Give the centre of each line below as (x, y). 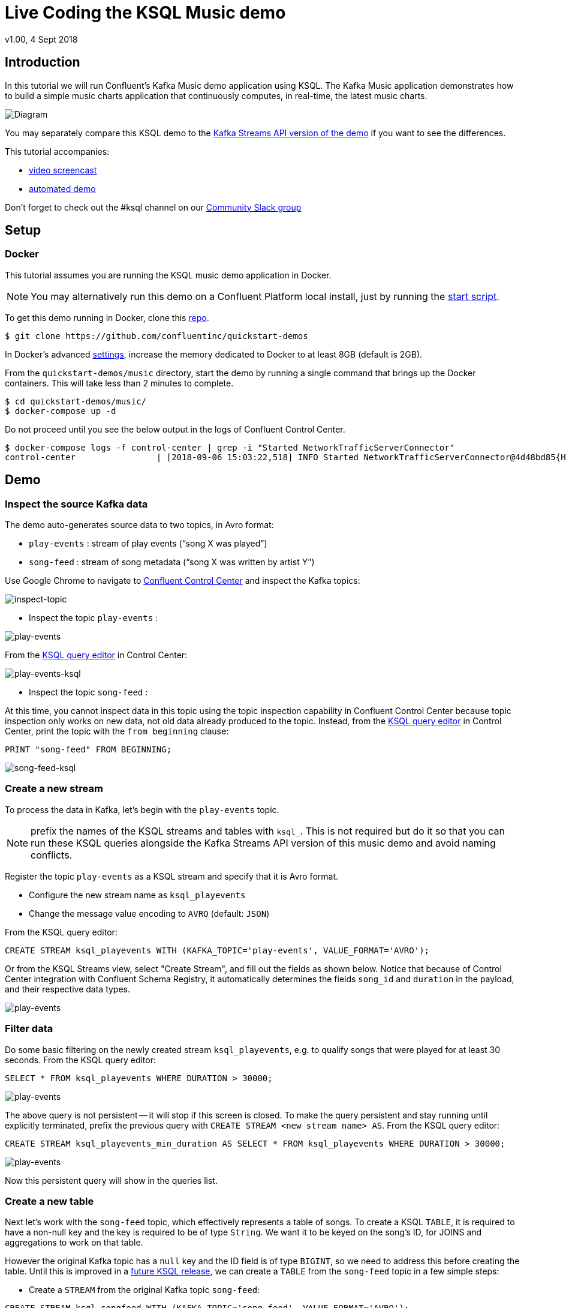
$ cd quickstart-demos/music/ (76, 401)
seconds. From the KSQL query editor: (80, 1060)
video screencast (63, 170)
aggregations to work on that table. (74, 1243)
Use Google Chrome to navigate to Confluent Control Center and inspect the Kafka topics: (183, 581)
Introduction (43, 62)
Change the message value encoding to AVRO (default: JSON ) (149, 913)
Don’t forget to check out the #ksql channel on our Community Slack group (153, 207)
